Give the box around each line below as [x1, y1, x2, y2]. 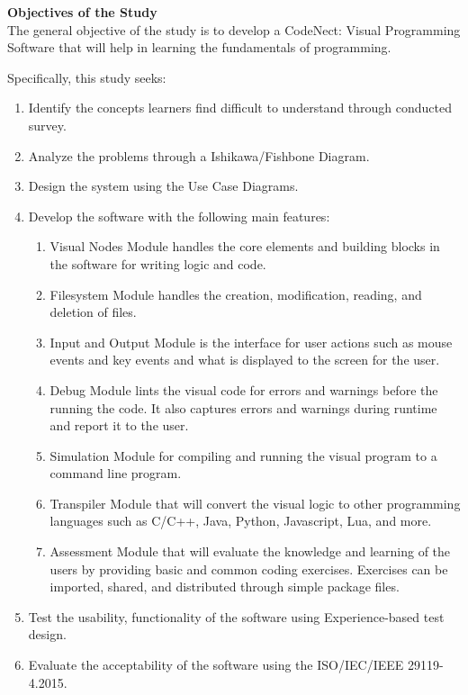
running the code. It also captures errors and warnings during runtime [49, 398, 437, 417]
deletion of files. [49, 302, 137, 321]
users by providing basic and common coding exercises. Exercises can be [49, 559, 448, 578]
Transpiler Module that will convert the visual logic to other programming [49, 493, 461, 512]
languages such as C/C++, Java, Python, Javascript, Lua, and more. [49, 511, 432, 530]
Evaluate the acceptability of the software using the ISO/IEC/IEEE [28, 655, 404, 674]
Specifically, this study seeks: [7, 68, 166, 86]
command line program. [49, 464, 182, 483]
